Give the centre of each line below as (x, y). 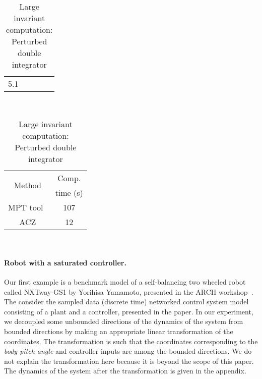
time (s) (69, 192)
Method (27, 185)
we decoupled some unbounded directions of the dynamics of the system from (124, 321)
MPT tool (26, 207)
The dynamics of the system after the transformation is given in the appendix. (125, 371)
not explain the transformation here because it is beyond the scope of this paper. (129, 361)
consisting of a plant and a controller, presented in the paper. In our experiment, (129, 311)
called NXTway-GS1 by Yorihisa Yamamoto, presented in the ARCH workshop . (129, 291)
